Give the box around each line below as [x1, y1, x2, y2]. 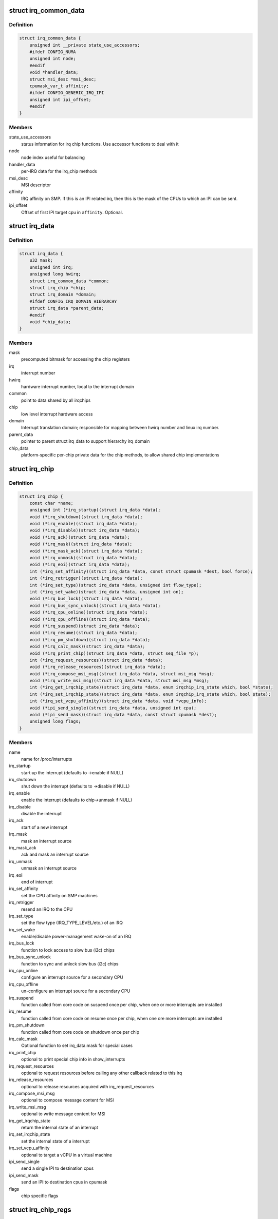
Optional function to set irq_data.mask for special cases [21, 1042, 133, 1048]
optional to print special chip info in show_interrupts [21, 1056, 125, 1062]
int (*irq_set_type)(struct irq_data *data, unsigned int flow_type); [29, 582, 202, 588]
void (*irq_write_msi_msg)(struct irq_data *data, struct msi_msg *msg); [29, 678, 209, 684]
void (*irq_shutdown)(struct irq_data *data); [29, 514, 143, 519]
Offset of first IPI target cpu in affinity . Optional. [21, 209, 123, 215]
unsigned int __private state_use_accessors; [29, 42, 140, 48]
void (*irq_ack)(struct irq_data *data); [29, 534, 130, 540]
